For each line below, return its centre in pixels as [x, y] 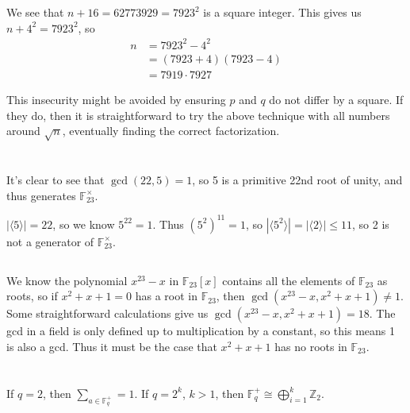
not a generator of [50, 241]
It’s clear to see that [56, 180]
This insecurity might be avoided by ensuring [116, 99]
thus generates [41, 195]
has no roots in [311, 346]
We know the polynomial [67, 280]
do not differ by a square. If [336, 99]
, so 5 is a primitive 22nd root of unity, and [297, 180]
